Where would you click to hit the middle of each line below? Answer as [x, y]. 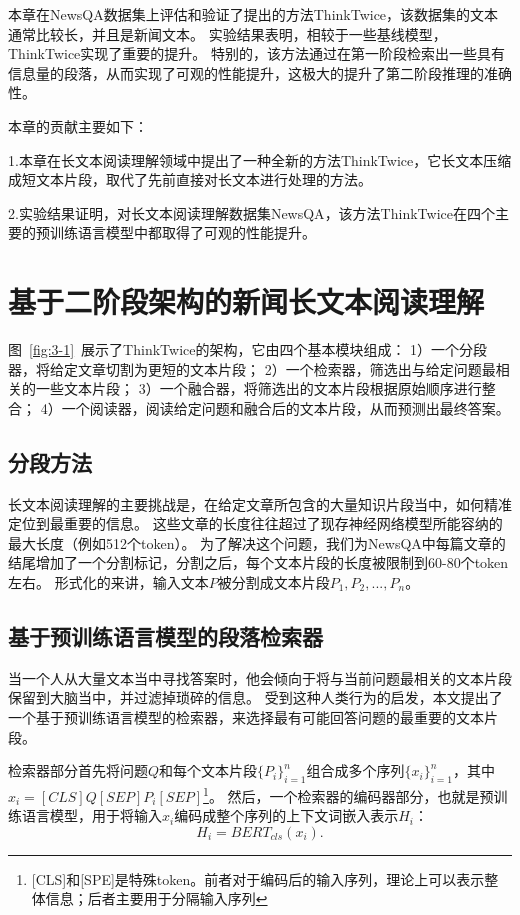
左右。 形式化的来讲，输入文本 [108, 582]
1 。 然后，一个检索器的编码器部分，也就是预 [348, 794]
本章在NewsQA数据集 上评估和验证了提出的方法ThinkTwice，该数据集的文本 [253, 14]
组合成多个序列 [355, 770]
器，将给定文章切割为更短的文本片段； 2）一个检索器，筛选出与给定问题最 [252, 368]
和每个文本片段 [208, 770]
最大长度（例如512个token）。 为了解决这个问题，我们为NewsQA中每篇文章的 [257, 542]
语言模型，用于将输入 [91, 815]
